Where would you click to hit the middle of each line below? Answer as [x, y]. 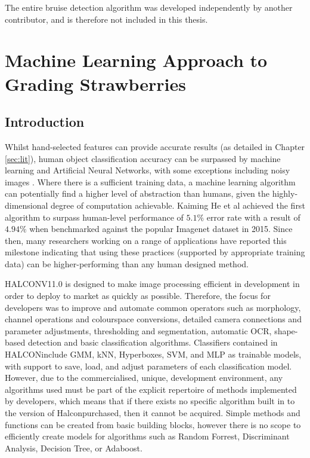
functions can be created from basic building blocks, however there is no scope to [153, 424]
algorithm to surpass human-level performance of [94, 217]
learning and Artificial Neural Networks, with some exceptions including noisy [148, 170]
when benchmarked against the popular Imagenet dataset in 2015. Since [161, 229]
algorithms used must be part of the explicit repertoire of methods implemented [151, 389]
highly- [285, 193]
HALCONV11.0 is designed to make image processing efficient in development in [152, 284]
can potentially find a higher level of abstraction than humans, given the [137, 193]
